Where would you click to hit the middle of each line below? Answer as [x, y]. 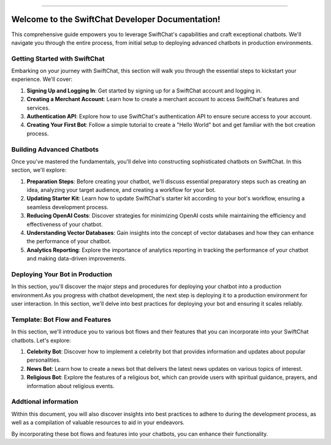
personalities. [44, 360]
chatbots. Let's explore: [41, 340]
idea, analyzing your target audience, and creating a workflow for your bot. [121, 190]
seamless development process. [67, 207]
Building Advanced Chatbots [55, 149]
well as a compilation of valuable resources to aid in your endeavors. [98, 422]
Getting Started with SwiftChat [58, 58]
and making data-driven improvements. [77, 259]
